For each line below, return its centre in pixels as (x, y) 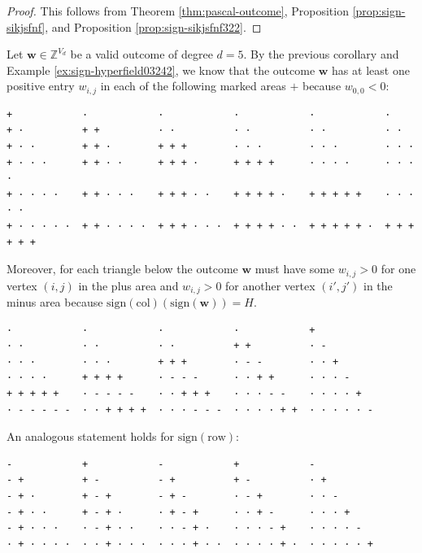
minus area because (55, 302)
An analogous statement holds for (90, 436)
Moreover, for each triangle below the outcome (122, 269)
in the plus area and (128, 285)
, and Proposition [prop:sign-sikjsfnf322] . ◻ (153, 26)
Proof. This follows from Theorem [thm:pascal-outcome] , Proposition (178, 11)
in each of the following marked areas (193, 86)
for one (398, 269)
